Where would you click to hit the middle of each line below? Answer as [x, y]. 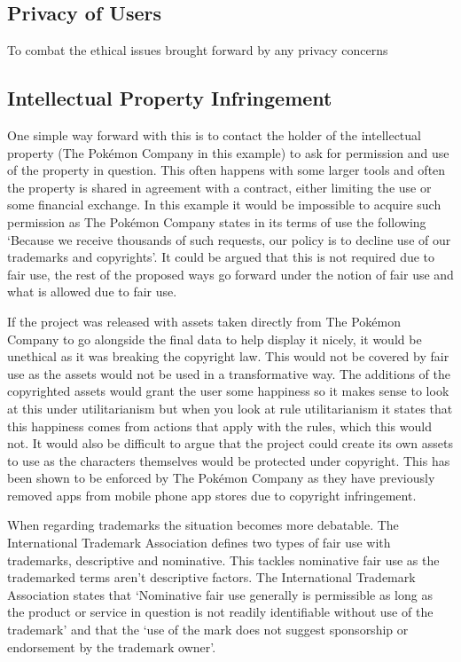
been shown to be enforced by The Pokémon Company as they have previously [221, 478]
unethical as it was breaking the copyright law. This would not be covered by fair [228, 356]
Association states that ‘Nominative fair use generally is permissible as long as [220, 594]
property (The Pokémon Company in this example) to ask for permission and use [228, 152]
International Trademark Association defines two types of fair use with [199, 543]
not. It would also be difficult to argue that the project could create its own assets [230, 443]
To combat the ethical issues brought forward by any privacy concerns [198, 50]
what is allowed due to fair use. [92, 292]
